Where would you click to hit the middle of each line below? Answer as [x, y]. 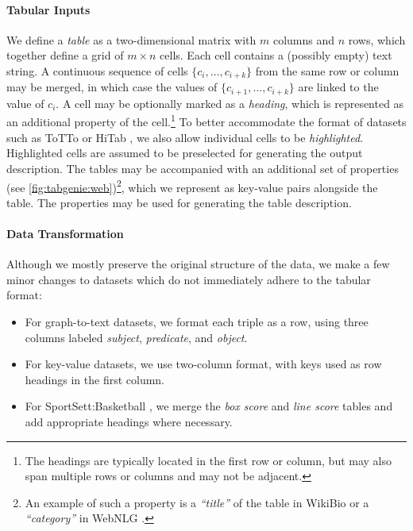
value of [25, 103]
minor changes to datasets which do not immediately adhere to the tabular [189, 279]
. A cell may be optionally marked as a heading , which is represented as [230, 103]
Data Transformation [65, 233]
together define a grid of [65, 55]
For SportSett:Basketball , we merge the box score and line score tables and [209, 406]
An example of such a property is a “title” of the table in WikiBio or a [197, 502]
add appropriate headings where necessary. [129, 421]
